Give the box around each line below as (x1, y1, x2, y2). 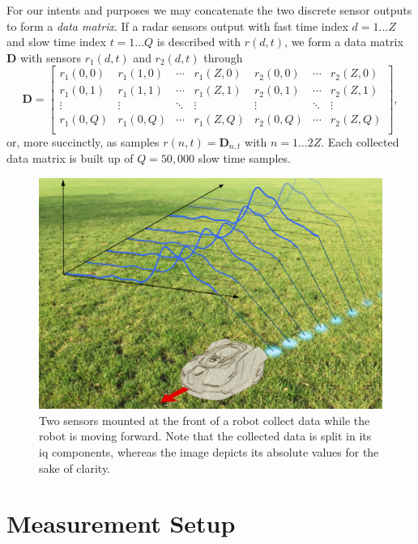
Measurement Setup (6, 507, 236, 540)
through (203, 49, 243, 66)
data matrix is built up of (6, 149, 134, 166)
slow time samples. (198, 149, 291, 166)
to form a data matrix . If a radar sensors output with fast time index (6, 17, 348, 34)
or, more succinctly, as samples (6, 133, 160, 150)
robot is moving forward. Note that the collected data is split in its (39, 427, 372, 444)
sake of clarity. (39, 459, 111, 476)
